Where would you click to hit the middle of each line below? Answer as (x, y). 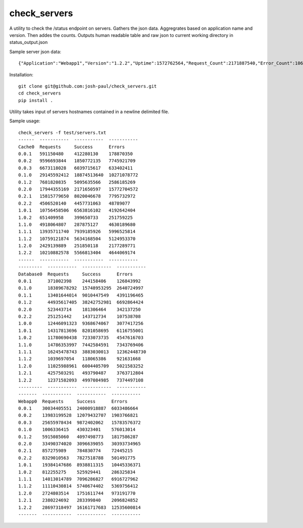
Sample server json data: (35, 52)
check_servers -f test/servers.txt (62, 132)
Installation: (21, 75)
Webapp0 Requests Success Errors (73, 401)
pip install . (36, 100)
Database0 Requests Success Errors (76, 274)
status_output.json (29, 42)
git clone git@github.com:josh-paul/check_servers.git (88, 86)
